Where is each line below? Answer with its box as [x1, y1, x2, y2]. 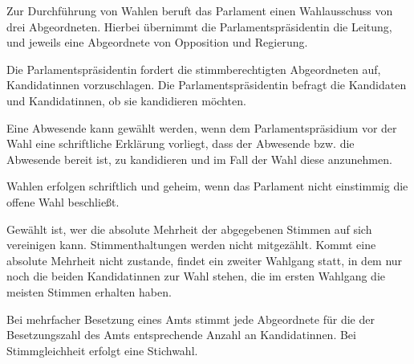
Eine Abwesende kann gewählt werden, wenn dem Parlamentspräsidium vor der [6, 119, 397, 136]
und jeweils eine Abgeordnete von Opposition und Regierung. [6, 34, 308, 51]
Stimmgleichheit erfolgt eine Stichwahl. [6, 342, 198, 358]
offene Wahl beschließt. [6, 193, 120, 210]
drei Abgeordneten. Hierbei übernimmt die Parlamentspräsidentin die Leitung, [6, 18, 392, 35]
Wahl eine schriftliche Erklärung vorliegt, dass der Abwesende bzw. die [6, 135, 355, 152]
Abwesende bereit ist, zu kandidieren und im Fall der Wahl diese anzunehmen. [6, 150, 392, 167]
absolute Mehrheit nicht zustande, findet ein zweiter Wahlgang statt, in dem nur [6, 252, 403, 268]
